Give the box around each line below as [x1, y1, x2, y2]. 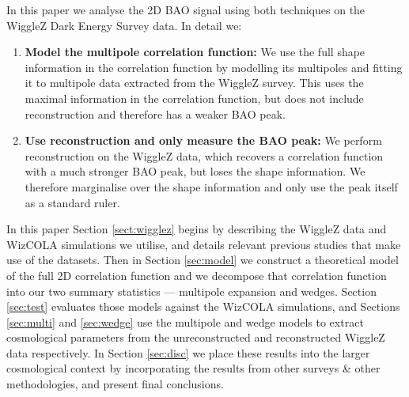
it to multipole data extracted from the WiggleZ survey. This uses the [25, 74, 364, 91]
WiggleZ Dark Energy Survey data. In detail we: [6, 17, 242, 33]
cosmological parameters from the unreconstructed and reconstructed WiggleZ [6, 329, 385, 346]
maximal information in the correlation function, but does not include [25, 89, 364, 106]
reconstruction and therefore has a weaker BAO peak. [25, 105, 286, 122]
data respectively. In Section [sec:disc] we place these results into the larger [6, 344, 370, 361]
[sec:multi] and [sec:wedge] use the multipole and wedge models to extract [6, 313, 364, 330]
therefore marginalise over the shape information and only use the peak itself [25, 178, 398, 195]
